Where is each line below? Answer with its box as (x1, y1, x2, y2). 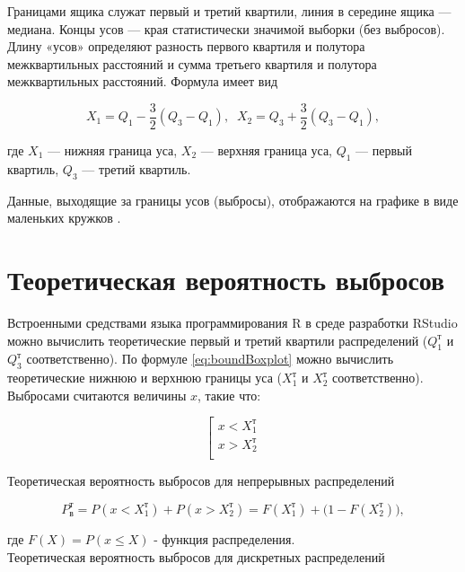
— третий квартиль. (82, 159, 191, 178)
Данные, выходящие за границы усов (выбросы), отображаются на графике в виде (7, 190, 459, 209)
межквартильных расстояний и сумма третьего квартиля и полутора (7, 54, 377, 73)
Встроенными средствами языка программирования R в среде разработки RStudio (7, 312, 458, 331)
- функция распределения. (154, 529, 295, 548)
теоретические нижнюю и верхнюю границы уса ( (7, 368, 283, 387)
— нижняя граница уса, (47, 141, 178, 160)
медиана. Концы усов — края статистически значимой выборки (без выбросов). (7, 19, 445, 38)
